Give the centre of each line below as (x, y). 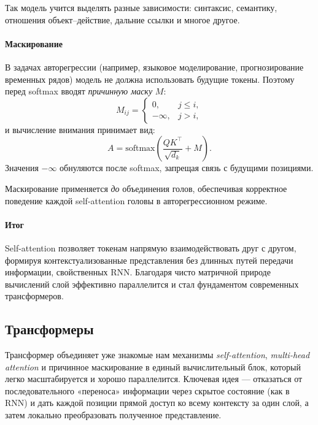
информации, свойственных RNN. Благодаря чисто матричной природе (138, 272)
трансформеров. (34, 296)
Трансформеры (49, 329)
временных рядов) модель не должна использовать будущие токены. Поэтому (150, 79)
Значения (22, 168)
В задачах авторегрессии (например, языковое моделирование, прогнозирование (154, 67)
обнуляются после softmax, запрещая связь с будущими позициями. (187, 168)
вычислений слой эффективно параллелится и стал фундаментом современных (152, 284)
